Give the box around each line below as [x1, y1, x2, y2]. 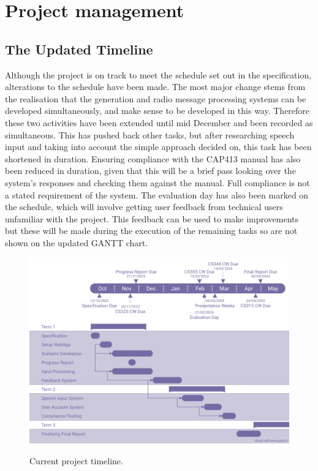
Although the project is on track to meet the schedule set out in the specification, [5, 68, 312, 81]
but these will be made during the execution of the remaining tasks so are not [5, 224, 298, 237]
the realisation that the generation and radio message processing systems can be [5, 92, 306, 105]
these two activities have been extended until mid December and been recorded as [5, 116, 313, 129]
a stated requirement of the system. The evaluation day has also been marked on [5, 188, 309, 201]
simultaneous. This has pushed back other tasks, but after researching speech [5, 128, 295, 141]
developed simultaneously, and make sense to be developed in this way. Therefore [5, 104, 310, 117]
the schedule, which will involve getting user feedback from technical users [5, 200, 283, 213]
